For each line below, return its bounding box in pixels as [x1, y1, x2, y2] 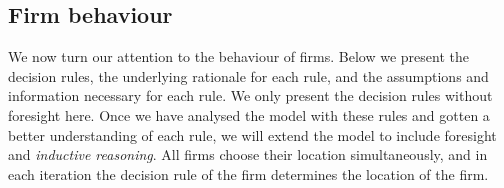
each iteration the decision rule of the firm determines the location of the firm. [8, 163, 489, 184]
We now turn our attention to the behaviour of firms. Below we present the [8, 46, 469, 67]
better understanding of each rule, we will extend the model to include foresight [8, 124, 497, 145]
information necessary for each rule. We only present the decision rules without [8, 85, 493, 106]
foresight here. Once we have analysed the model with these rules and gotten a [8, 104, 490, 125]
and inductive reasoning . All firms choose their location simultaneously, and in [8, 144, 488, 165]
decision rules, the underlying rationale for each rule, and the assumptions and [8, 65, 489, 86]
